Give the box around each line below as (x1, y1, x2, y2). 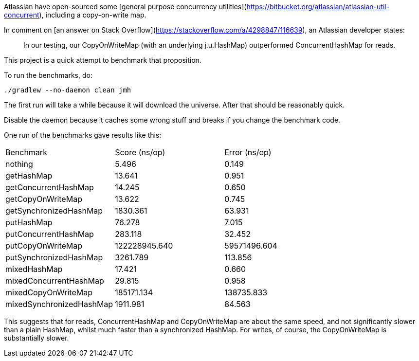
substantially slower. (4, 334, 69, 342)
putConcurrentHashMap (5, 229, 94, 239)
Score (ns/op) (115, 147, 165, 157)
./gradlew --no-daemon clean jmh (4, 86, 131, 94)
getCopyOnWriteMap (5, 194, 82, 204)
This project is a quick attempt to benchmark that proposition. (4, 56, 201, 64)
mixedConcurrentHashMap (5, 276, 104, 286)
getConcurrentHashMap (5, 182, 94, 192)
